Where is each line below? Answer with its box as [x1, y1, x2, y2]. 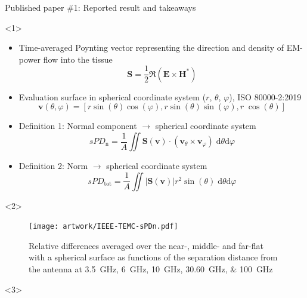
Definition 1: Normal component [18, 119, 137, 132]
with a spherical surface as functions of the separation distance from [29, 251, 278, 263]
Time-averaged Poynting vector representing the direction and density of [18, 41, 284, 54]
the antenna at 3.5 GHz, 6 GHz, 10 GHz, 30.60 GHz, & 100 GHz [29, 263, 273, 275]
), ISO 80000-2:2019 [229, 90, 302, 103]
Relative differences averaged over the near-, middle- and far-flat [29, 239, 263, 251]
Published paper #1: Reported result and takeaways [5, 1, 196, 13]
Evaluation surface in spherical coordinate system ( [18, 90, 206, 103]
